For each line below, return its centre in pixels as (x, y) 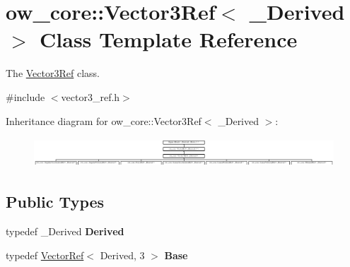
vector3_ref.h (91, 96)
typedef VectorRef (45, 255)
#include (25, 96)
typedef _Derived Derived (65, 231)
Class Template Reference (169, 39)
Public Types (55, 202)
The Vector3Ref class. (53, 73)
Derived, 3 (122, 255)
